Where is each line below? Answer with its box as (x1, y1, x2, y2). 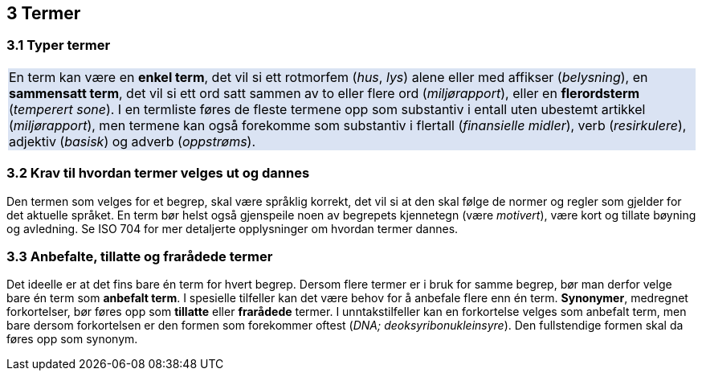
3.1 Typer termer (6, 37, 111, 54)
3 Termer (6, 3, 81, 23)
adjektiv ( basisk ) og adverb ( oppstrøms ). (9, 133, 256, 150)
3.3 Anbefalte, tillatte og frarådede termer (6, 248, 273, 264)
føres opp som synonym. (6, 332, 138, 346)
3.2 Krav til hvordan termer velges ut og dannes (6, 165, 310, 182)
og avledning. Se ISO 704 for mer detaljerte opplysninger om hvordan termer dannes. (6, 221, 459, 236)
